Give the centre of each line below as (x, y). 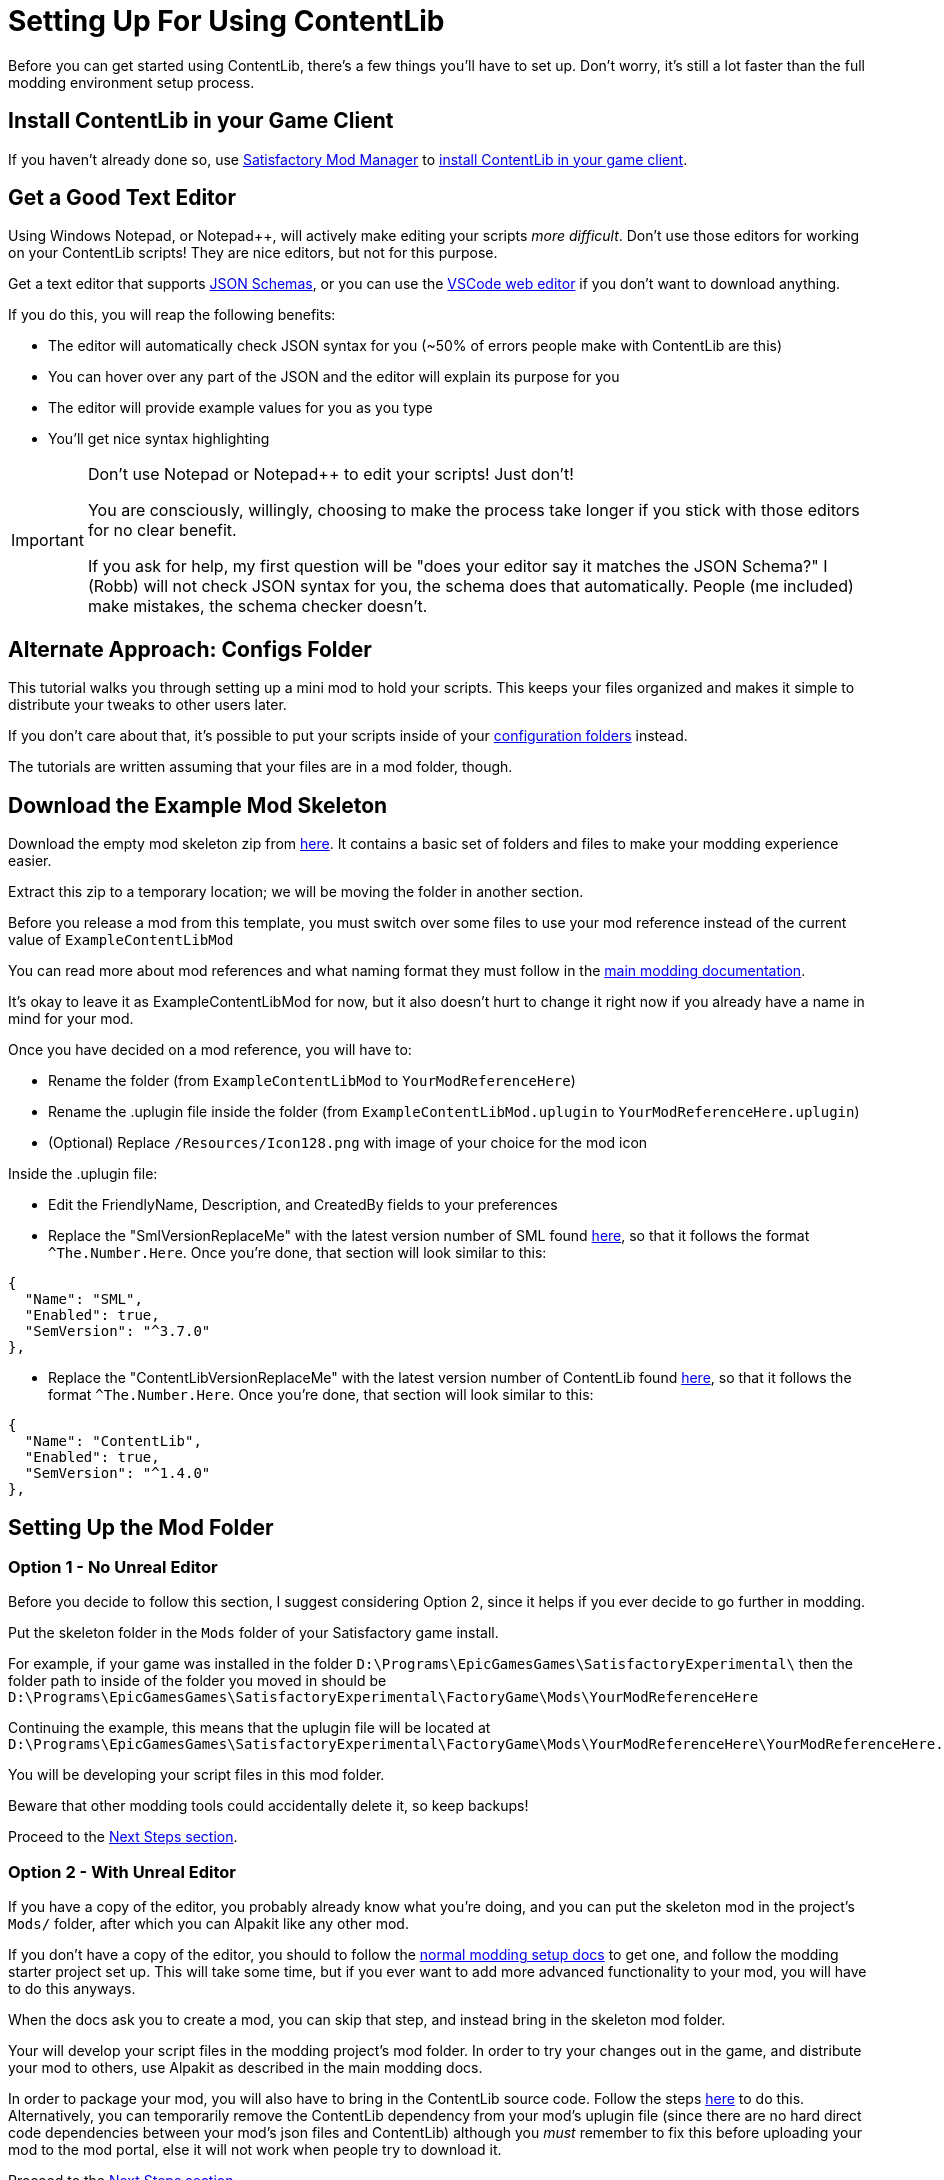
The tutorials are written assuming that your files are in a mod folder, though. (260, 767)
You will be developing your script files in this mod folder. (196, 1775)
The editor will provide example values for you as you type (240, 408)
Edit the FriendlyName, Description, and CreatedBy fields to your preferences (303, 1205)
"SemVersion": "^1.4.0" (117, 1473)
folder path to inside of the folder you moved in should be (197, 1681)
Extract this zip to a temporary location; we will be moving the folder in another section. (296, 892)
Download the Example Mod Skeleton (198, 805)
